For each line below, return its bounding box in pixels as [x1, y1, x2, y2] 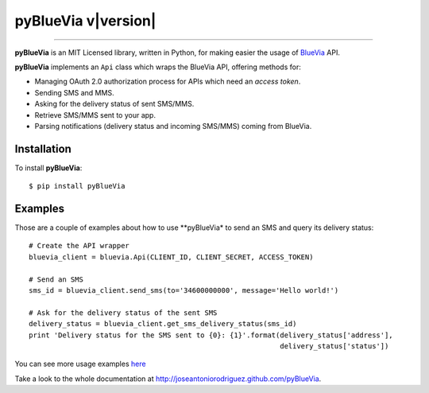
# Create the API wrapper [29, 241, 130, 251]
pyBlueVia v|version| [14, 12, 157, 29]
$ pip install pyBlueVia [29, 181, 126, 191]
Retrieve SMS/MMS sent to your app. [34, 110, 157, 119]
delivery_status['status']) [279, 342, 389, 350]
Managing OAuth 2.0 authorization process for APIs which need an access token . [34, 76, 301, 87]
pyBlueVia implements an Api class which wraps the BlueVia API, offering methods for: [14, 62, 301, 72]
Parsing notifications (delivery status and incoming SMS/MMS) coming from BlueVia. [34, 121, 312, 130]
